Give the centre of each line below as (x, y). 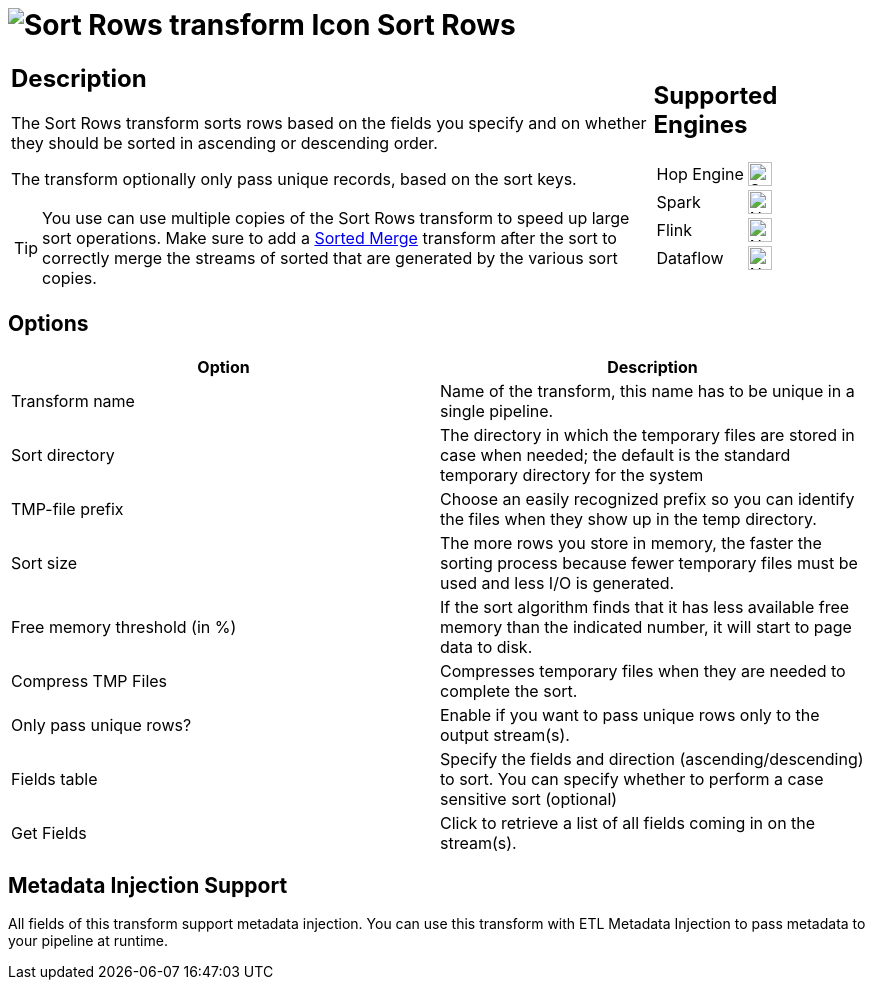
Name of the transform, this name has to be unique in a (647, 390)
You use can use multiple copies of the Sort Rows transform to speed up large (336, 217)
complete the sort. (509, 690)
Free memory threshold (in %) (124, 626)
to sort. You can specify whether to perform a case (632, 778)
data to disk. (486, 646)
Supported (715, 96)
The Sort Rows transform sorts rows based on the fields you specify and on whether (329, 122)
